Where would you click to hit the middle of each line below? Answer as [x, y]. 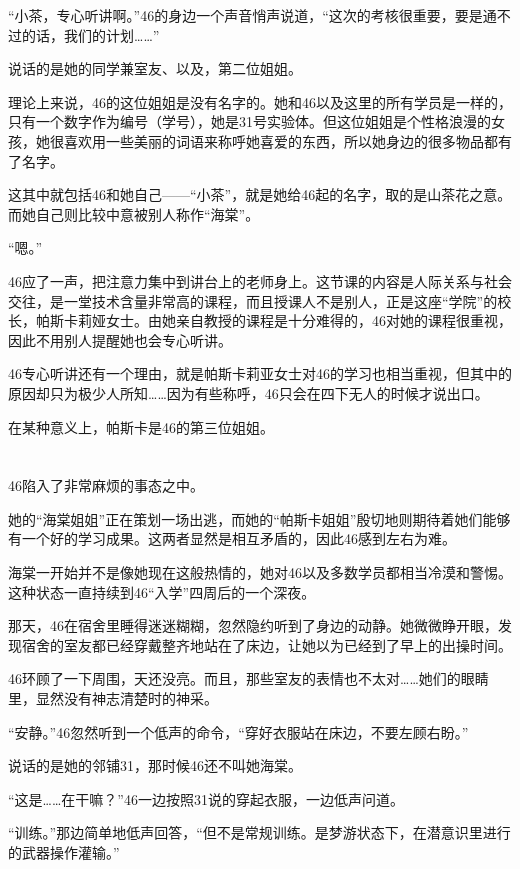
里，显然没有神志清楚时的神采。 [113, 698]
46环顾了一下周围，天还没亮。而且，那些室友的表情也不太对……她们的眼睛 [248, 678]
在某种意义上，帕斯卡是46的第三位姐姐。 [141, 426]
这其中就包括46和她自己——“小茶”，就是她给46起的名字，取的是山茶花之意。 [260, 194]
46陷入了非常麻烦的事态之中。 [106, 485]
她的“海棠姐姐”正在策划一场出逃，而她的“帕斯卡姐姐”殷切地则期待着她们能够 [259, 518]
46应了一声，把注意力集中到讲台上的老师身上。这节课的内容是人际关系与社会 [260, 280]
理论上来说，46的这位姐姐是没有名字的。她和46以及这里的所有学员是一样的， [260, 101]
